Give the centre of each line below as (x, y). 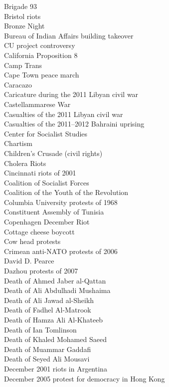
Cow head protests (32, 241)
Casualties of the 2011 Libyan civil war (64, 114)
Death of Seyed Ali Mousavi (47, 359)
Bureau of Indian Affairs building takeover (69, 35)
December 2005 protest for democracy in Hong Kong (84, 378)
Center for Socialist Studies (46, 133)
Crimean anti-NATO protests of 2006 (61, 251)
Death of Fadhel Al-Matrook (48, 310)
